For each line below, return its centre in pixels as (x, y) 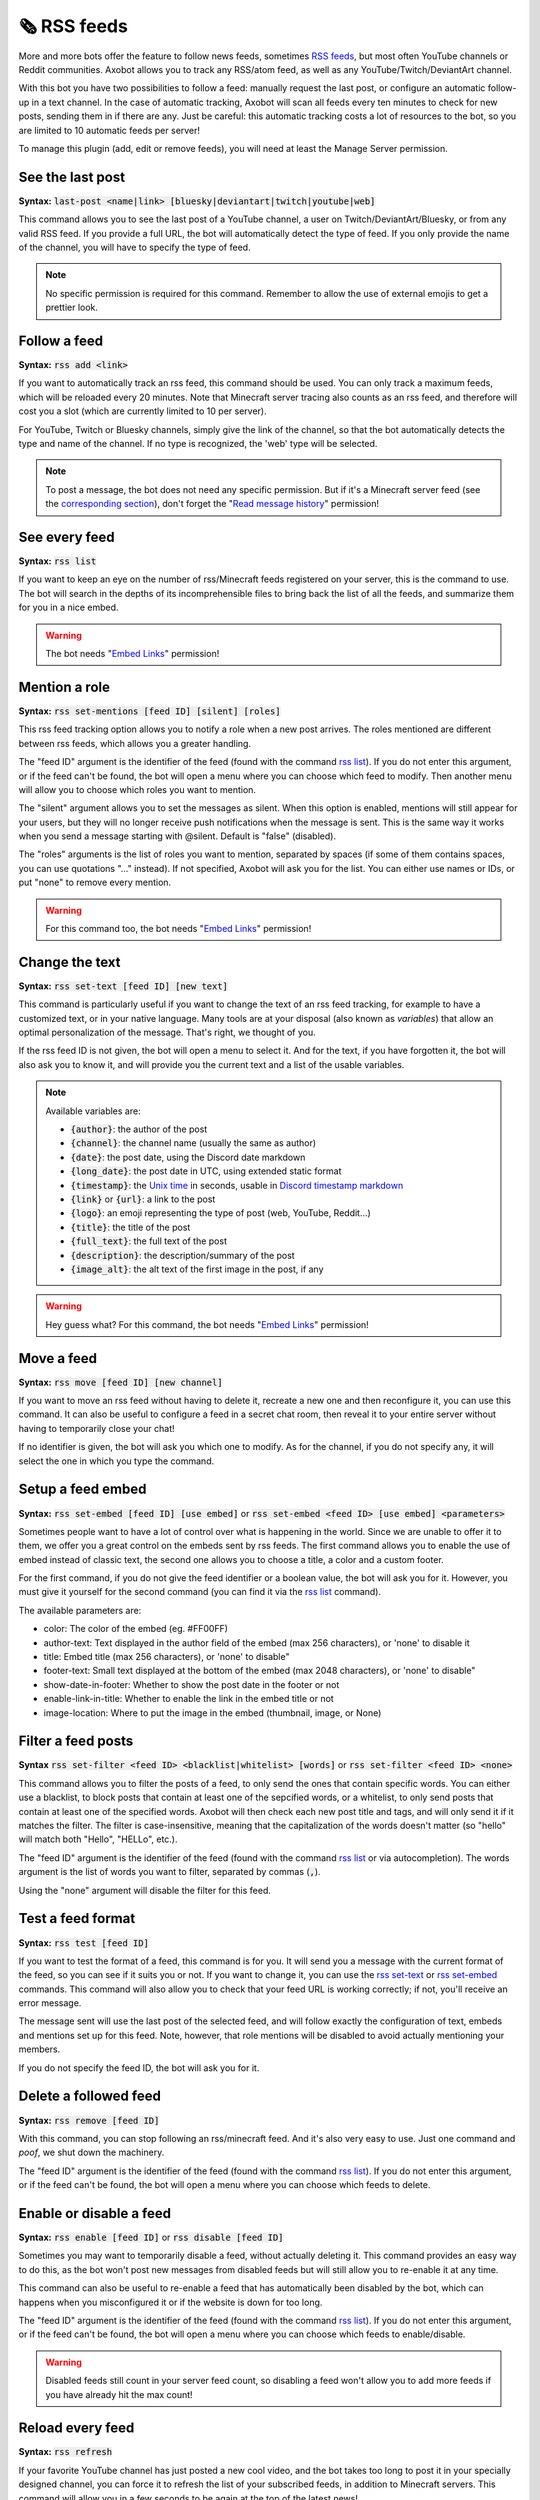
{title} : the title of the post (130, 1227)
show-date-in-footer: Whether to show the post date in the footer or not (191, 1684)
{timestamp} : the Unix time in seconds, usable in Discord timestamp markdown (237, 1185)
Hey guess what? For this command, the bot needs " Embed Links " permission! (207, 1324)
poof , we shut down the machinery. (91, 2152)
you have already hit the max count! (119, 2394)
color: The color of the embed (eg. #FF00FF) (136, 1629)
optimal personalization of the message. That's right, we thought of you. (167, 1032)
